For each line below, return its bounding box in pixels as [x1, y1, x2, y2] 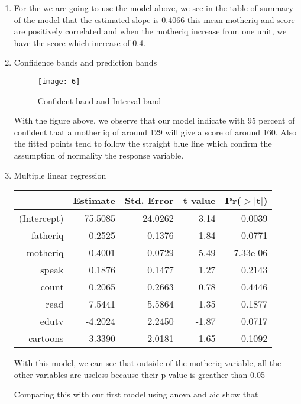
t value [183, 193, 216, 208]
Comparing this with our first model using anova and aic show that [14, 388, 258, 400]
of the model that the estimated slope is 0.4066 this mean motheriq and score [14, 13, 295, 25]
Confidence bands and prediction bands [14, 56, 157, 69]
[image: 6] [37, 77, 80, 86]
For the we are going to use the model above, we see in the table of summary [14, 2, 293, 14]
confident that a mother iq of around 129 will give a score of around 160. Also [14, 125, 297, 138]
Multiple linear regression [14, 169, 106, 181]
